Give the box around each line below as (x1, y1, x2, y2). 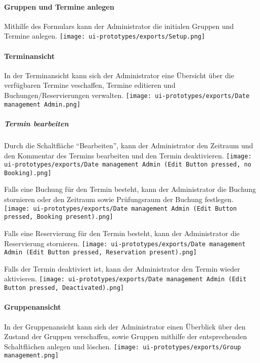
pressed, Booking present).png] (4, 213, 113, 221)
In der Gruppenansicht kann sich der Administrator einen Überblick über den (4, 321, 246, 332)
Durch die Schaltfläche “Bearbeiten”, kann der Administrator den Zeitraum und (4, 140, 253, 150)
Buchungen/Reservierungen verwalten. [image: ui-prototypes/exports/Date (4, 90, 250, 101)
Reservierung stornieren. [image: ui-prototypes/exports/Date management (4, 238, 246, 248)
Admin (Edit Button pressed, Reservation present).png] (4, 249, 197, 256)
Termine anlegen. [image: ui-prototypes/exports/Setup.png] (4, 30, 205, 41)
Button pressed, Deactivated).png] (4, 284, 124, 292)
